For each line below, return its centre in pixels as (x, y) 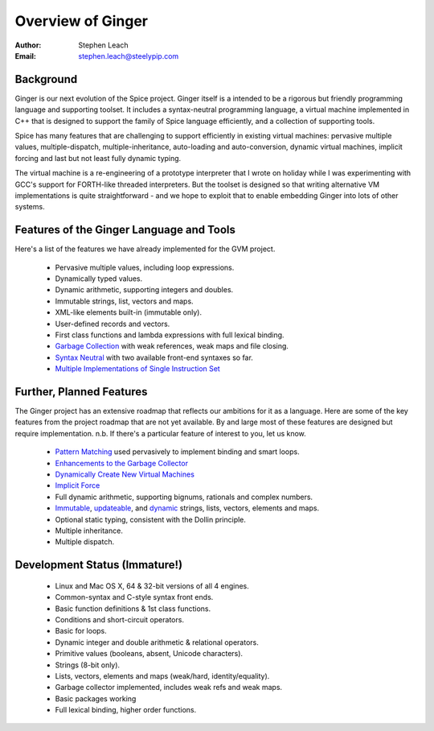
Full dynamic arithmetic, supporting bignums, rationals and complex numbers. (184, 497)
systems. (30, 207)
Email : (25, 56)
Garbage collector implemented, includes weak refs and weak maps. (169, 688)
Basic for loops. (81, 631)
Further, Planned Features (81, 392)
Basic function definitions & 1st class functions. (133, 609)
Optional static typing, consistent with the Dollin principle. (151, 519)
